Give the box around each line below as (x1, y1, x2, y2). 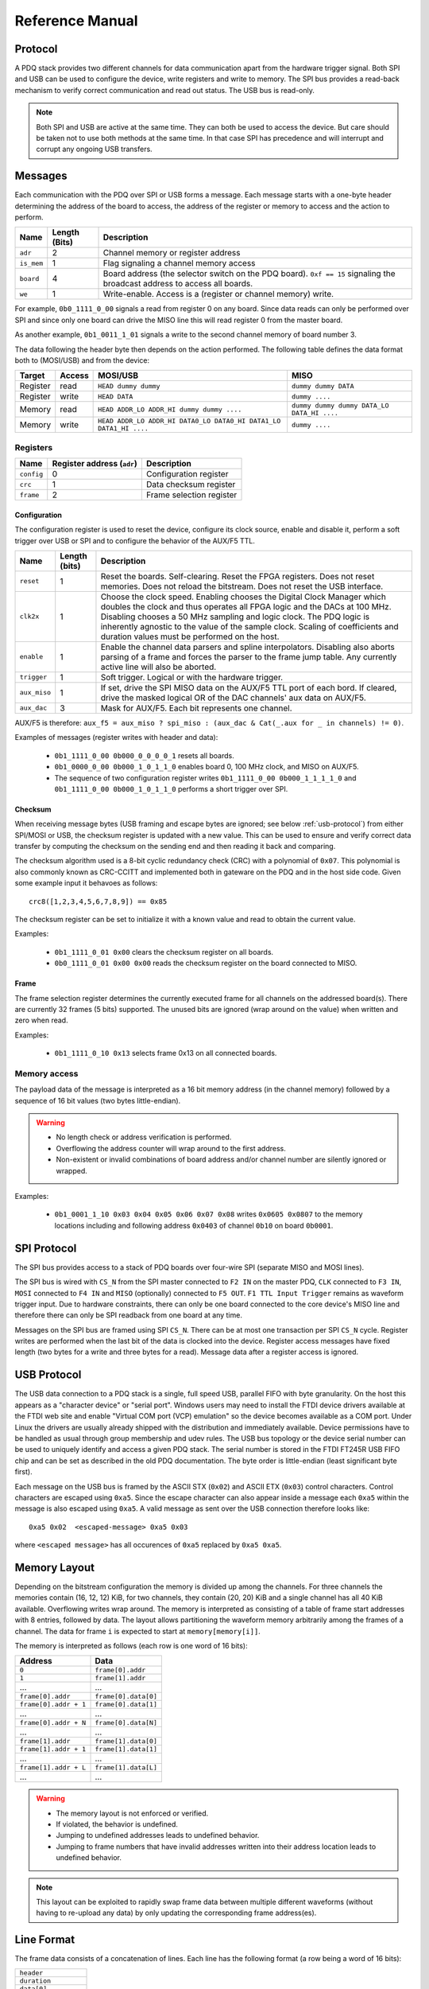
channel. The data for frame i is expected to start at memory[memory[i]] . (14, 1626, 261, 1636)
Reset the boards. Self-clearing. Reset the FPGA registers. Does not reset (100, 570, 375, 582)
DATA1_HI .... (98, 424, 149, 433)
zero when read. (14, 1015, 68, 1026)
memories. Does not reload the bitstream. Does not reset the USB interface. (100, 581, 384, 592)
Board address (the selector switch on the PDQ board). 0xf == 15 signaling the (102, 268, 396, 279)
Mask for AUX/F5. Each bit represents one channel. (100, 703, 293, 714)
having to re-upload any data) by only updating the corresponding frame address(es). (36, 1908, 317, 1917)
